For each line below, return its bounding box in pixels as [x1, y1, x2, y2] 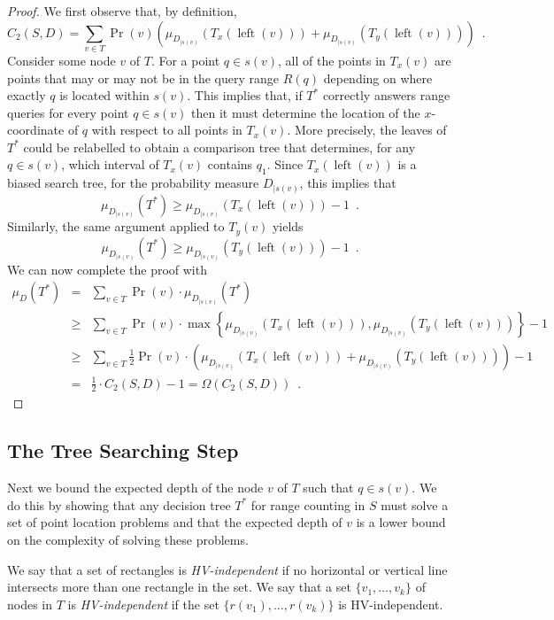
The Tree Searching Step [7, 437, 239, 464]
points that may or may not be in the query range [7, 68, 280, 87]
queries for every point [7, 103, 129, 121]
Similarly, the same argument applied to [7, 217, 225, 236]
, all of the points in [278, 50, 386, 69]
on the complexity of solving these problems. [7, 530, 249, 548]
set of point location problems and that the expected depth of [7, 513, 342, 531]
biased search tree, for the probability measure [7, 174, 259, 192]
